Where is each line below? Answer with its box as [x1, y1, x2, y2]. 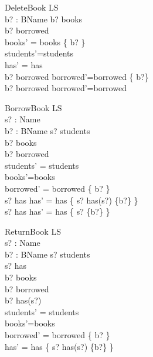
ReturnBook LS [5, 225, 61, 237]
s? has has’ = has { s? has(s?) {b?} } [5, 193, 138, 206]
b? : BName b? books [5, 12, 83, 25]
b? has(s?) [5, 294, 42, 306]
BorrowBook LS [5, 101, 62, 114]
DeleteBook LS [5, 1, 59, 13]
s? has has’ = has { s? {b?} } [5, 205, 110, 218]
